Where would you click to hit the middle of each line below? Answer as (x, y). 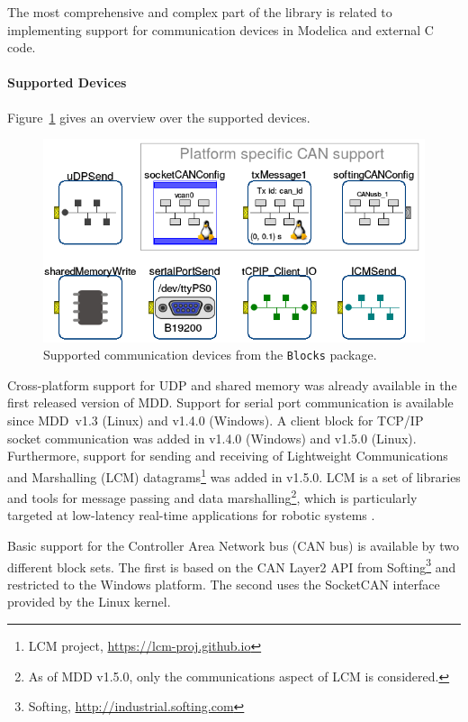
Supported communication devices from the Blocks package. (210, 355)
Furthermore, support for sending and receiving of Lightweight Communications (228, 456)
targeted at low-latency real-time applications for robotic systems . (191, 515)
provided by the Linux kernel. (89, 602)
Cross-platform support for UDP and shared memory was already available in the (232, 384)
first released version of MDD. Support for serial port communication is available (230, 402)
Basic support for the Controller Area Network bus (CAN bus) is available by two (234, 545)
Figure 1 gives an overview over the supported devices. (159, 117)
